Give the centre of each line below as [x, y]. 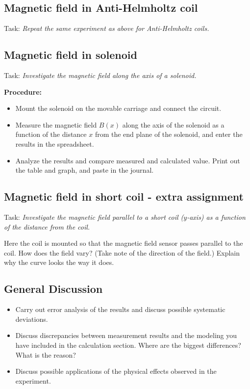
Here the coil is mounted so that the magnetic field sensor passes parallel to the [124, 243]
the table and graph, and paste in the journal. [85, 170]
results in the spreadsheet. [55, 143]
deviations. [32, 319]
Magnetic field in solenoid [71, 55]
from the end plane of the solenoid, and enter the [169, 134]
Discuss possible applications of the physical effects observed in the [116, 371]
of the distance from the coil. [47, 226]
